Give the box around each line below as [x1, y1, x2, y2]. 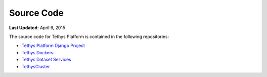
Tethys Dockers [21, 49, 54, 55]
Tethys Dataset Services [21, 57, 71, 63]
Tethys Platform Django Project [21, 42, 85, 49]
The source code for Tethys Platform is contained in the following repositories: [9, 34, 169, 39]
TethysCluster [21, 63, 50, 69]
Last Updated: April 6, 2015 [9, 25, 66, 31]
